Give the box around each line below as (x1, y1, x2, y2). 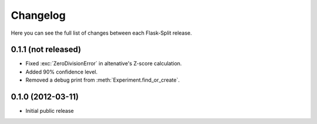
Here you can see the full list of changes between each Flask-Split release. (11, 29, 192, 36)
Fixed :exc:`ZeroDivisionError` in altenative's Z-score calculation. (25, 60, 182, 67)
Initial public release (25, 108, 75, 115)
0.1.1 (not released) (11, 45, 82, 55)
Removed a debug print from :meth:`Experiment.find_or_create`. (25, 76, 180, 83)
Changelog (11, 9, 66, 22)
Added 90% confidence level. (25, 68, 98, 75)
